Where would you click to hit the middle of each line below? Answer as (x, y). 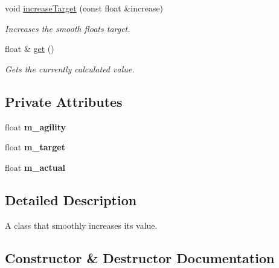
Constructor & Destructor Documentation (140, 257)
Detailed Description (71, 199)
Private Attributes (64, 101)
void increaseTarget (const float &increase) (84, 8)
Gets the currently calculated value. (70, 69)
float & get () (30, 49)
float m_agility (36, 126)
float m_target (35, 147)
